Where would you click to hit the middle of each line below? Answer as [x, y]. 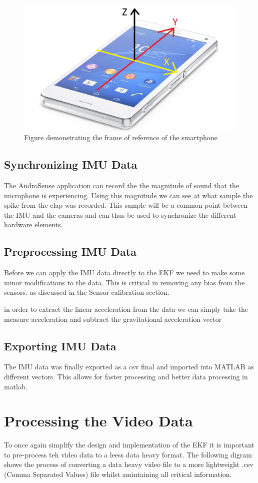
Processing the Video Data [98, 421]
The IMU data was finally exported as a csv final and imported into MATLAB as [129, 367]
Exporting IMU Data [60, 346]
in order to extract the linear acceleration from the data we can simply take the [126, 309]
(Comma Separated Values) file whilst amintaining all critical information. [118, 474]
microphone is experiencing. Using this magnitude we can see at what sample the [128, 195]
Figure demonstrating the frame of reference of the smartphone [121, 137]
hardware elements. [33, 224]
